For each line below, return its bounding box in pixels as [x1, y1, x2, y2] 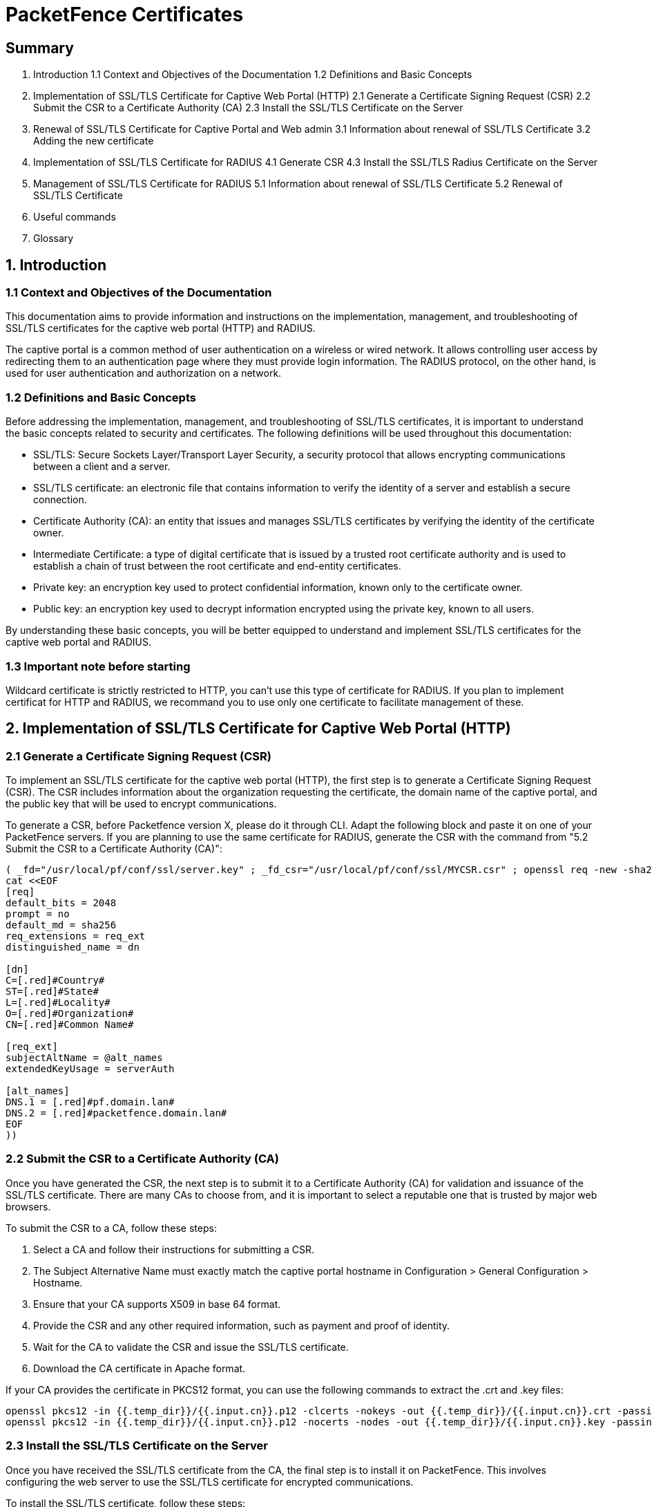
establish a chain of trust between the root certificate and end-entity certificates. [33, 560, 401, 572]
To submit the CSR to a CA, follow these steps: [6, 1221, 217, 1234]
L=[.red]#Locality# [6, 997, 111, 1009]
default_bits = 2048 [6, 897, 117, 909]
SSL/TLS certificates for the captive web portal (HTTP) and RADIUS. [6, 322, 316, 335]
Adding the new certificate [33, 135, 154, 147]
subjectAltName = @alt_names [6, 1052, 163, 1064]
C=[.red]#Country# [6, 975, 105, 986]
